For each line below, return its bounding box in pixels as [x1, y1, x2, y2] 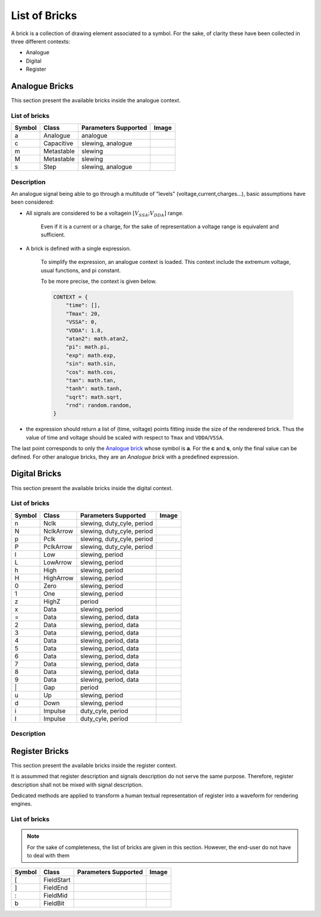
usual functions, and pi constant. [40, 267, 121, 274]
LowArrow [43, 558, 72, 566]
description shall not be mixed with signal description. [11, 781, 143, 788]
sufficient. [40, 231, 65, 238]
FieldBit [43, 899, 65, 907]
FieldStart [43, 876, 71, 884]
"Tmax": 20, [65, 310, 101, 317]
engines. [11, 800, 33, 807]
